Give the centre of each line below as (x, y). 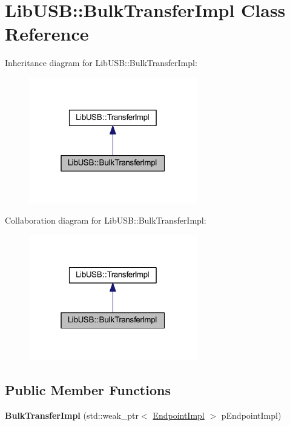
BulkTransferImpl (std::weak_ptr (72, 415)
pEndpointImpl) (251, 415)
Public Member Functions (88, 390)
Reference (47, 34)
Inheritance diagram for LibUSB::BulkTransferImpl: (101, 63)
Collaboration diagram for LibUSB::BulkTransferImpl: (106, 220)
